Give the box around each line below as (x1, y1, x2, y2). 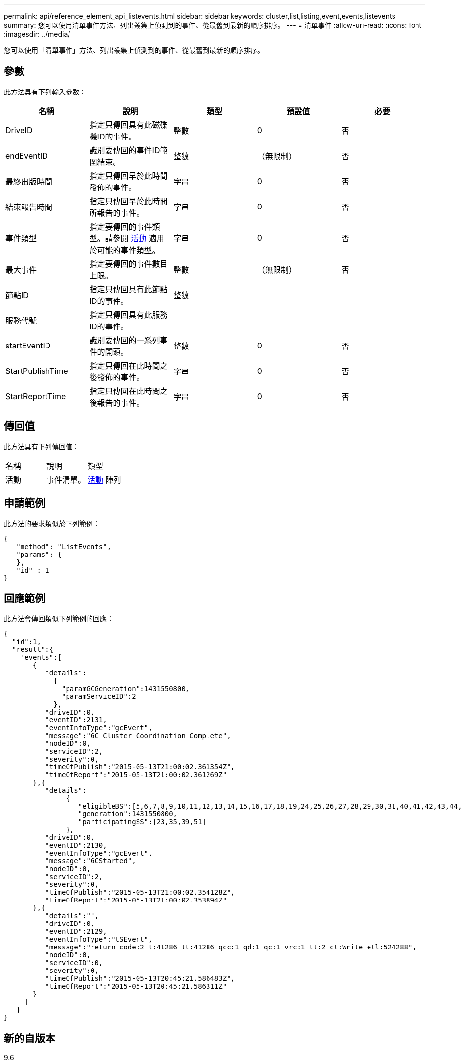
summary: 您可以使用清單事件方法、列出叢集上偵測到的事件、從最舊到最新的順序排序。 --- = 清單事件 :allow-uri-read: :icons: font (4, 21, 422, 29)
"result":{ (12, 646, 54, 654)
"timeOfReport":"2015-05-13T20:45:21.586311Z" (45, 982, 227, 991)
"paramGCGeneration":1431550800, (62, 685, 190, 693)
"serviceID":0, (45, 959, 103, 967)
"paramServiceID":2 (62, 693, 136, 701)
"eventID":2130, (45, 841, 107, 850)
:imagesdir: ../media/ (4, 30, 70, 38)
